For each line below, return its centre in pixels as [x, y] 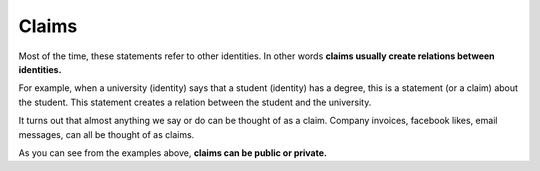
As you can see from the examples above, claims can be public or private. [172, 152]
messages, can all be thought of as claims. [106, 134]
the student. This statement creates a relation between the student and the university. [195, 102]
